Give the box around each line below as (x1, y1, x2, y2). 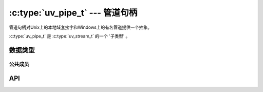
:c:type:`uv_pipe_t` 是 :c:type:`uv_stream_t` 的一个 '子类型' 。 (9, 33, 130, 39)
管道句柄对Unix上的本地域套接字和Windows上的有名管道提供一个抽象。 (9, 24, 152, 30)
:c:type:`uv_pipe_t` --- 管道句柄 (9, 7, 138, 18)
